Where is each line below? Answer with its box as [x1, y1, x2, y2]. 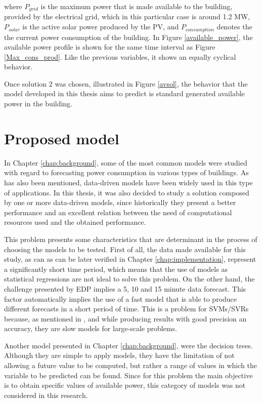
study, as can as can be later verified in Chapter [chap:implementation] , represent [4, 254, 256, 264]
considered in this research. [4, 389, 88, 400]
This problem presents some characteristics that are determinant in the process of [4, 233, 257, 244]
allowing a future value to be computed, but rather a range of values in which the [4, 360, 257, 371]
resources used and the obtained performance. [4, 217, 146, 227]
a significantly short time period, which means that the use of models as [4, 263, 228, 274]
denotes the [216, 21, 252, 32]
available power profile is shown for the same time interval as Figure [4, 42, 215, 52]
